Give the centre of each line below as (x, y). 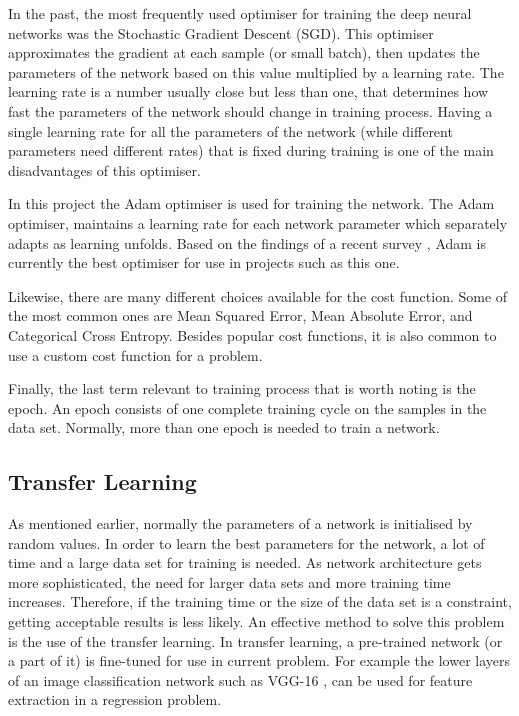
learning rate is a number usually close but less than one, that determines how (248, 91)
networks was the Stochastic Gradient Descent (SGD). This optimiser (221, 32)
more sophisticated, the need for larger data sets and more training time (229, 581)
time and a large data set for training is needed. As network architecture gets (245, 562)
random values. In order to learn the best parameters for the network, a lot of (246, 542)
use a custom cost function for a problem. (135, 354)
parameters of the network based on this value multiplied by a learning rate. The (256, 71)
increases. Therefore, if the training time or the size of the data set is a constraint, (260, 601)
